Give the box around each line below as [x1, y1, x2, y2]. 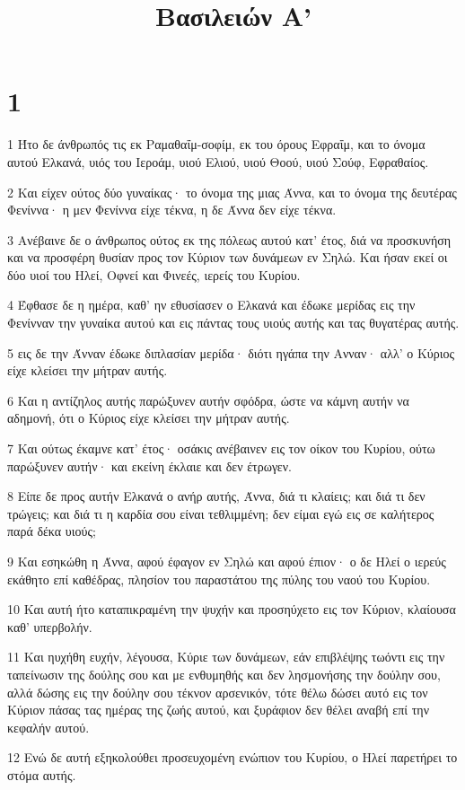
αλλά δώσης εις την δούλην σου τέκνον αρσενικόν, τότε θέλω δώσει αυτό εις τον [7, 682, 428, 701]
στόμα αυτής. [7, 765, 76, 784]
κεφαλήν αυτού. [7, 717, 90, 736]
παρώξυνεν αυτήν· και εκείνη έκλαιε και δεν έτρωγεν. [7, 456, 292, 475]
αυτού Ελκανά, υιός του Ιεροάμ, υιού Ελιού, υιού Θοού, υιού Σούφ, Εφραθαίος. [7, 152, 429, 171]
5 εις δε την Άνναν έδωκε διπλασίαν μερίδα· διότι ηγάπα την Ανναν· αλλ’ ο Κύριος [7, 343, 455, 362]
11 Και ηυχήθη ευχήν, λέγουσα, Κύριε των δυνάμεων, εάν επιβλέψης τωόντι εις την [7, 647, 445, 666]
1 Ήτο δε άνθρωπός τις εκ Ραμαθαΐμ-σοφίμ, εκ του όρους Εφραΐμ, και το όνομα [7, 135, 426, 154]
